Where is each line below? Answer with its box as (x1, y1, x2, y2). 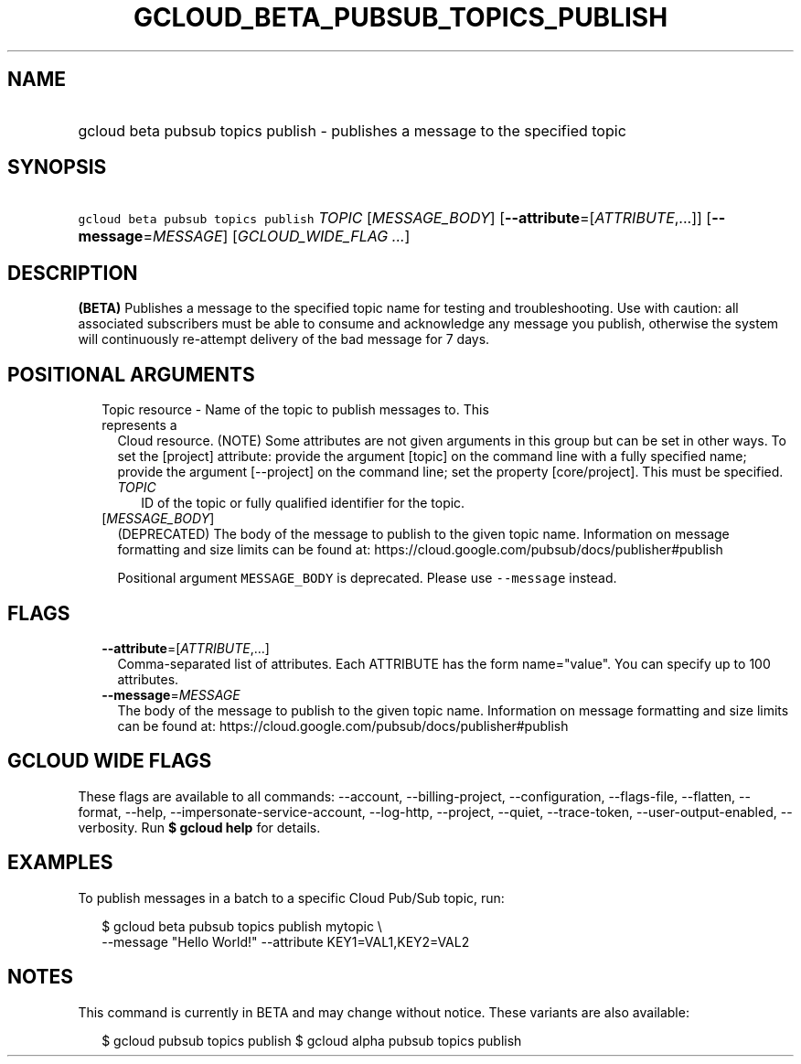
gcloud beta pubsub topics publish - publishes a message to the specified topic (78, 121, 626, 140)
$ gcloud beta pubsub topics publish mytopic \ (101, 918, 382, 934)
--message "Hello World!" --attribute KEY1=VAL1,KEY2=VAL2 (101, 933, 470, 950)
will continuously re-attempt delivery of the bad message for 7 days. (78, 331, 490, 348)
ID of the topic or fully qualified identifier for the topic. (141, 495, 465, 511)
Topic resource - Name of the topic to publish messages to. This (101, 402, 489, 418)
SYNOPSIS (7, 156, 107, 179)
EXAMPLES (7, 851, 113, 875)
